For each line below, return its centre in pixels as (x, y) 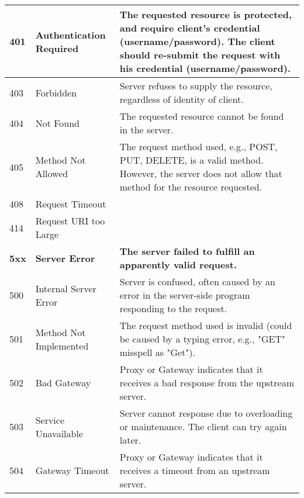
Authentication (70, 34)
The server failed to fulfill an (187, 251)
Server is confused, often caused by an (197, 281)
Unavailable (59, 433)
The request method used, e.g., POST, (198, 146)
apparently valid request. (178, 264)
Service (50, 420)
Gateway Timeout (72, 470)
